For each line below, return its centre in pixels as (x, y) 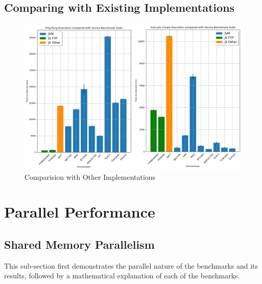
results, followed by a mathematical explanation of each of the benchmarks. (122, 276)
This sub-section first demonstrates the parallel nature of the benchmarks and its (131, 265)
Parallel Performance (80, 212)
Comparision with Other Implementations (90, 176)
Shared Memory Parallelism (79, 244)
